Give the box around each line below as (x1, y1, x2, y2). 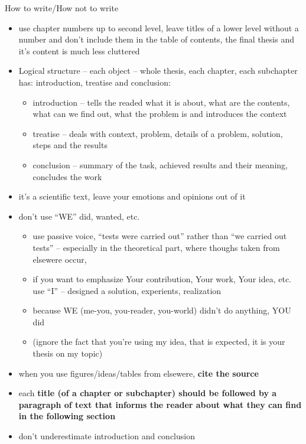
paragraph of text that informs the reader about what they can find (18, 398, 302, 410)
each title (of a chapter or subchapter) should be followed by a (18, 387, 277, 399)
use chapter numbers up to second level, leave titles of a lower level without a (18, 21, 299, 34)
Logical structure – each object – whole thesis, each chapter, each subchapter (18, 64, 298, 77)
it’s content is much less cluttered (18, 44, 140, 57)
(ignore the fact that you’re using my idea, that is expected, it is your (32, 335, 285, 348)
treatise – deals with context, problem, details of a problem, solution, (32, 127, 283, 139)
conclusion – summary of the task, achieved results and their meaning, (32, 158, 288, 171)
